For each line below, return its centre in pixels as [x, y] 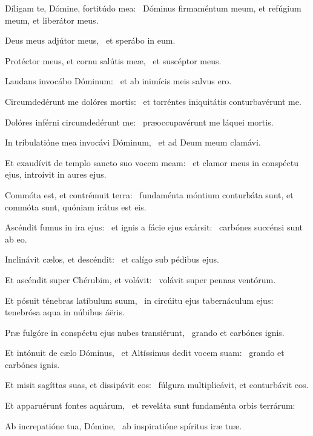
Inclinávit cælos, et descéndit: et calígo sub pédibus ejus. [112, 259]
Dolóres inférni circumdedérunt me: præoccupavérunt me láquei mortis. [139, 122]
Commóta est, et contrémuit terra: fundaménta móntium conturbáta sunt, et [149, 194]
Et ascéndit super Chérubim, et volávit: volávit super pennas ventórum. [140, 279]
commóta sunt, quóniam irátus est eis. [76, 206]
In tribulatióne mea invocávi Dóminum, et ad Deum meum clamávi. [133, 142]
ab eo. [16, 239]
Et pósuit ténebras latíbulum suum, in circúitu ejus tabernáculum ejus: [139, 300]
